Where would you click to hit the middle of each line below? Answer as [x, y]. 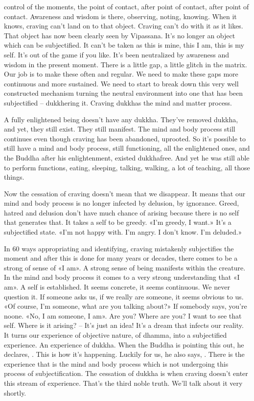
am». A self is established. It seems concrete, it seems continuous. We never [117, 287]
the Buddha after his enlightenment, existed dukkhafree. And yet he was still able [127, 157]
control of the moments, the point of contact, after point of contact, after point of [127, 6]
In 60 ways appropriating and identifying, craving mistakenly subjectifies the [119, 248]
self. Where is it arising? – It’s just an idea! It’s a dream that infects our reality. [124, 325]
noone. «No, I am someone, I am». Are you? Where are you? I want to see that [123, 315]
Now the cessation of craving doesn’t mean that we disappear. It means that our [125, 193]
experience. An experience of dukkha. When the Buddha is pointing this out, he [124, 344]
